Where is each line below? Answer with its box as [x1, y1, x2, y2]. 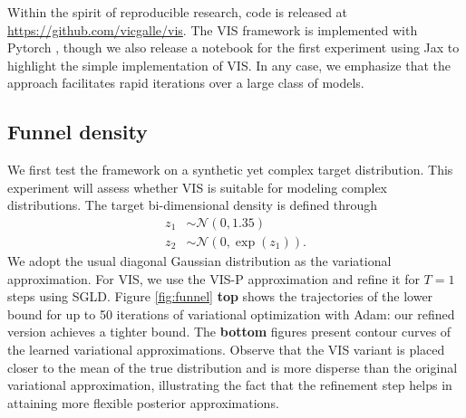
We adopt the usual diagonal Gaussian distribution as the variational [7, 252, 392, 271]
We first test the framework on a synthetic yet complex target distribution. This [7, 160, 453, 179]
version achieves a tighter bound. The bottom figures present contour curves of [7, 322, 451, 341]
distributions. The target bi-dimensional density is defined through [7, 195, 378, 214]
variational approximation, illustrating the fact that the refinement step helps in [7, 375, 452, 394]
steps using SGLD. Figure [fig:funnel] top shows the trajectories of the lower [7, 287, 433, 306]
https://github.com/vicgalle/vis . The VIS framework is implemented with [7, 20, 418, 39]
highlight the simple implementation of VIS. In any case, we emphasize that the [7, 55, 451, 74]
